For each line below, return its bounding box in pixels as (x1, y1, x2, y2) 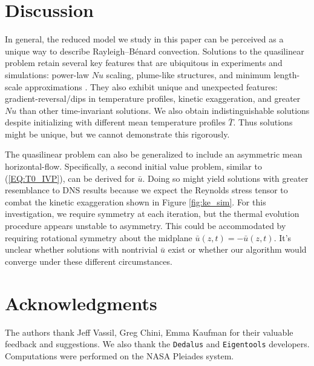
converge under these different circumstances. (5, 255, 172, 267)
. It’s (273, 231, 292, 244)
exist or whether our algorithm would (168, 243, 307, 256)
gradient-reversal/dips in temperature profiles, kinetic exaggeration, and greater (5, 92, 301, 105)
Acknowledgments (5, 290, 157, 315)
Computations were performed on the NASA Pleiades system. (5, 349, 234, 362)
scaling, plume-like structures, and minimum (106, 68, 271, 81)
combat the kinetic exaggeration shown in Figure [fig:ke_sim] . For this (5, 195, 266, 208)
